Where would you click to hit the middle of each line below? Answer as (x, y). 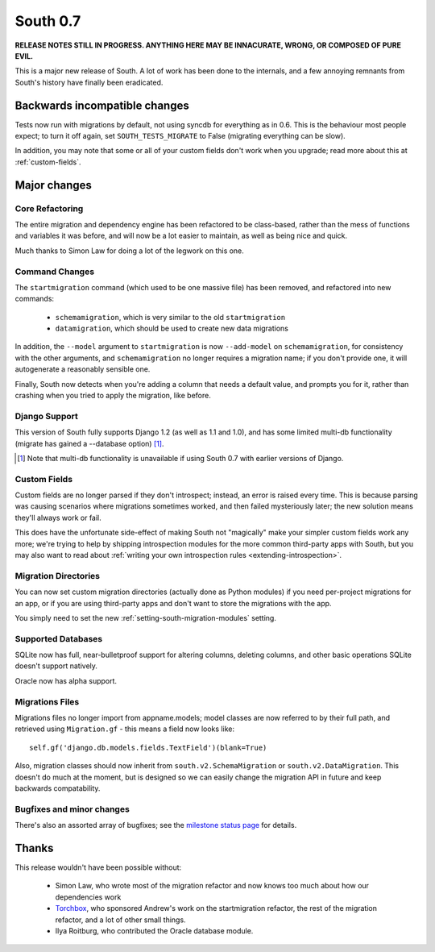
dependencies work (88, 897)
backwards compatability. (58, 788)
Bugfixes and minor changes (72, 809)
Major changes (54, 185)
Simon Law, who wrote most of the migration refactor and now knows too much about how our (212, 886)
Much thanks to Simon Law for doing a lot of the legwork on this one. (130, 251)
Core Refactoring (49, 208)
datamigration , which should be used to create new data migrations (172, 328)
